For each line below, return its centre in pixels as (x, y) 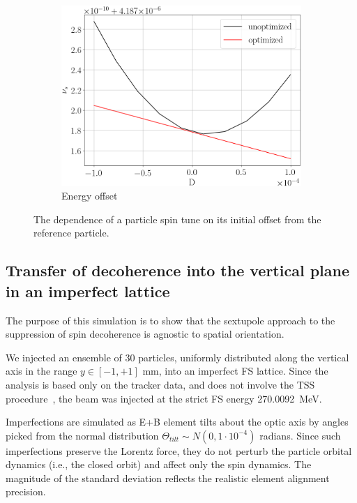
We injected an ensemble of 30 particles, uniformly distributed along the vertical (177, 357)
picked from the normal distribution (82, 435)
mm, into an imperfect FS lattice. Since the (235, 371)
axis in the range (41, 371)
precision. (26, 491)
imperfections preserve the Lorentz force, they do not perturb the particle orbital (179, 450)
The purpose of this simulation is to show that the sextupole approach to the (170, 320)
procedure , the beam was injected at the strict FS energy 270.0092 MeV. (164, 398)
